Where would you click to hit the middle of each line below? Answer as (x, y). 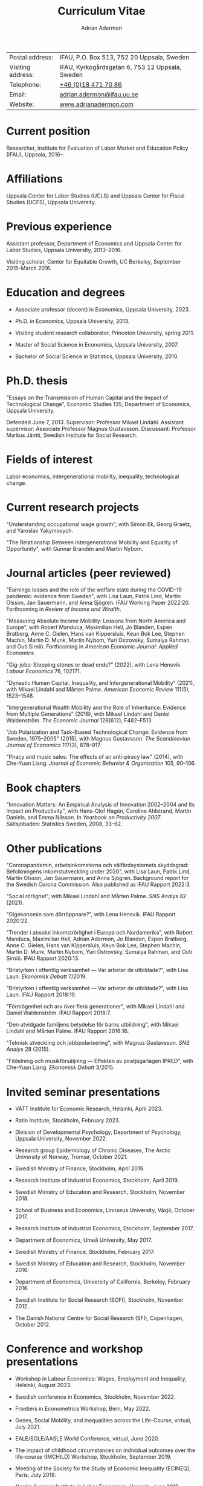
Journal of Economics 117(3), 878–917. (54, 745)
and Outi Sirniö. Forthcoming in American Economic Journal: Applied (92, 647)
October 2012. (33, 1325)
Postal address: (31, 57)
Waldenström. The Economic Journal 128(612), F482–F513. (79, 721)
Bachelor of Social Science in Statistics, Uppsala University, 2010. (97, 356)
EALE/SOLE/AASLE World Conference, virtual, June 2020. (87, 1439)
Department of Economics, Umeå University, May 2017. (84, 1240)
